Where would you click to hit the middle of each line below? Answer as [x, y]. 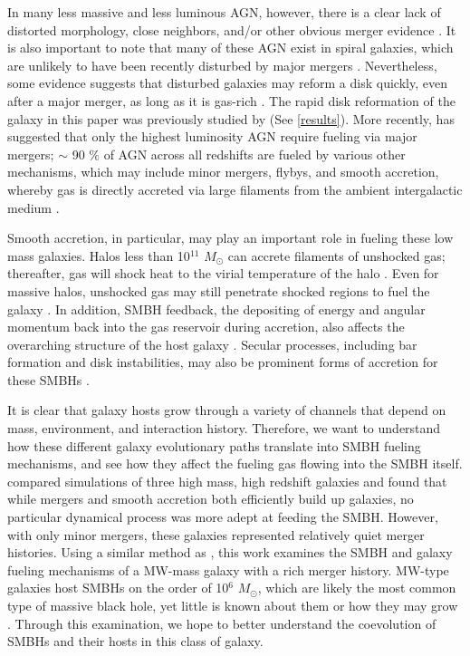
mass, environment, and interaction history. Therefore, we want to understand [224, 428]
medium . [34, 207]
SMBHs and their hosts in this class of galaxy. [135, 641]
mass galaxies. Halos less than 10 [99, 255]
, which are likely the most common [357, 588]
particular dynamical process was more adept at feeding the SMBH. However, [223, 517]
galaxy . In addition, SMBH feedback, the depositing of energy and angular [216, 309]
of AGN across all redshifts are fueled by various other [254, 154]
